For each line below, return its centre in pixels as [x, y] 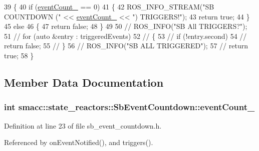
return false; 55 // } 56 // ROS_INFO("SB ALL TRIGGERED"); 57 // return [126, 46]
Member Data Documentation [84, 82]
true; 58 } [19, 55]
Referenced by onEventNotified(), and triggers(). [79, 142]
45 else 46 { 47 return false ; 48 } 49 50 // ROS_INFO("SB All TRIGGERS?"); [126, 26]
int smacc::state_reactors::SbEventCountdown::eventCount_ [129, 107]
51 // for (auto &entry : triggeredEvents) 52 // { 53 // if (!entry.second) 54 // [125, 36]
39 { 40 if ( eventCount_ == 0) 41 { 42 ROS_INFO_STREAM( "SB [109, 6]
